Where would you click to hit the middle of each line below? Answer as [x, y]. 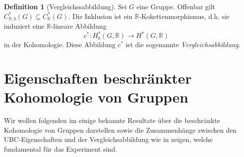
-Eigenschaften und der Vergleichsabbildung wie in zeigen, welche [116, 139]
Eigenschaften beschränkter [98, 78]
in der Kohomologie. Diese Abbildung [60, 44]
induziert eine [24, 26]
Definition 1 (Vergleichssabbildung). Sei [65, 6]
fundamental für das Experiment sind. [61, 148]
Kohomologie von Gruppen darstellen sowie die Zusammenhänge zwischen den [120, 130]
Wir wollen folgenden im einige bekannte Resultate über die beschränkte [112, 120]
